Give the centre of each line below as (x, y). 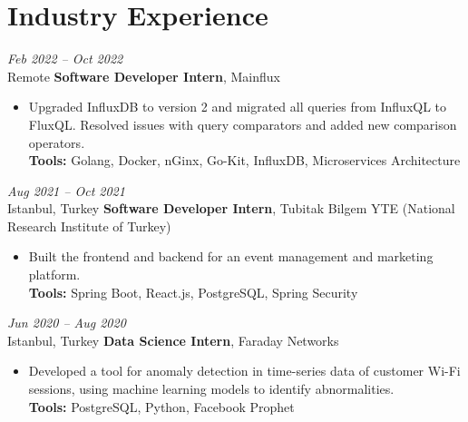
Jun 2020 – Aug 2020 (67, 323)
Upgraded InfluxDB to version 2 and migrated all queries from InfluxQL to (238, 107)
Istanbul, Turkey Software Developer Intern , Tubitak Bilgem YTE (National (231, 208)
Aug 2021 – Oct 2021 (66, 190)
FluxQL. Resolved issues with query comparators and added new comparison (243, 124)
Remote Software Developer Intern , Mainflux (144, 76)
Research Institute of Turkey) (89, 226)
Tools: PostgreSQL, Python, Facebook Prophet (161, 406)
